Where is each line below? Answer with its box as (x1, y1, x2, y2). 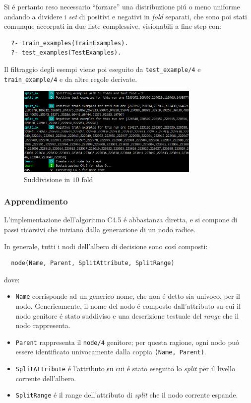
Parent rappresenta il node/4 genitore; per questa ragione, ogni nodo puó (15, 336, 240, 347)
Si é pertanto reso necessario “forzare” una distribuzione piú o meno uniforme (4, 1, 240, 11)
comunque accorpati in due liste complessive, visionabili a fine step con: (4, 21, 221, 31)
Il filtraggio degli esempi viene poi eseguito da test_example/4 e (4, 64, 201, 74)
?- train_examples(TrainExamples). (11, 39, 128, 47)
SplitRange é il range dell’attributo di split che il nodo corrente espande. (15, 390, 238, 400)
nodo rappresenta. (15, 320, 70, 331)
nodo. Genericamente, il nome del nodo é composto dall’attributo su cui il (15, 300, 241, 311)
